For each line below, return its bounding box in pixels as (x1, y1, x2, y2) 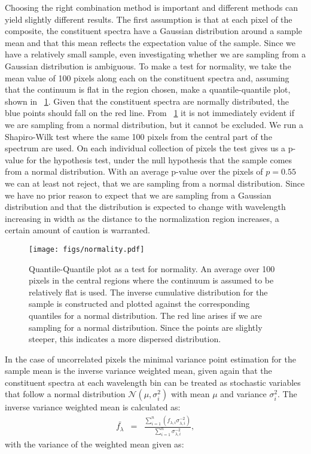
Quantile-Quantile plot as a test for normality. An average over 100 (29, 262, 275, 275)
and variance (220, 388, 267, 400)
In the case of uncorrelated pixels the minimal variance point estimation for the (5, 352, 296, 365)
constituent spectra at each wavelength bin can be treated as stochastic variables (5, 376, 301, 388)
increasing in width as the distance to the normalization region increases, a (5, 212, 279, 224)
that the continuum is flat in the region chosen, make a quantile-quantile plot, (5, 83, 291, 96)
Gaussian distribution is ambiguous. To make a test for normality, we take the (5, 59, 291, 72)
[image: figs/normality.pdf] (29, 245, 145, 254)
